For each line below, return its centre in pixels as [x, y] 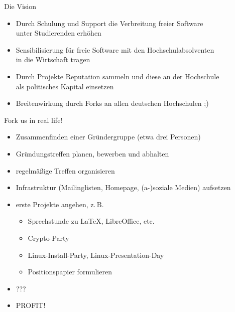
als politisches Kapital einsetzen [65, 86]
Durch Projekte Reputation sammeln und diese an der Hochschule [117, 76]
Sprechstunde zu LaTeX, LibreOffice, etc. [91, 221]
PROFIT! [31, 305]
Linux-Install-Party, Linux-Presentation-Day [96, 255]
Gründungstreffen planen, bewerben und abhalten [92, 153]
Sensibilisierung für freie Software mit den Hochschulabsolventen [115, 49]
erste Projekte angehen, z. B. [60, 204]
